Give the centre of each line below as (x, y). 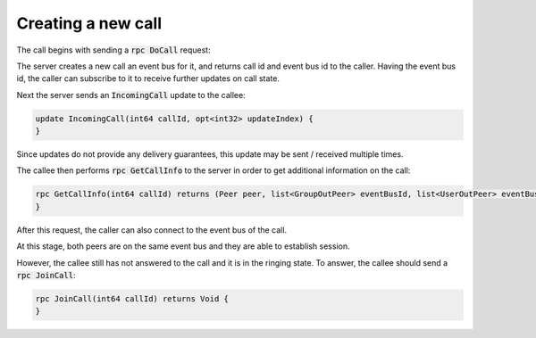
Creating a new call (89, 23)
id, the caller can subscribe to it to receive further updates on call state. (148, 78)
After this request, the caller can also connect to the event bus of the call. (152, 230)
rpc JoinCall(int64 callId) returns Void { (132, 298)
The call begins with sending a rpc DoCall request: (113, 50)
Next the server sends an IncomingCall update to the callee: (131, 95)
